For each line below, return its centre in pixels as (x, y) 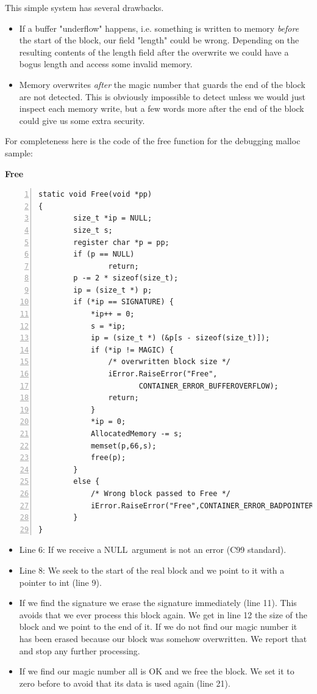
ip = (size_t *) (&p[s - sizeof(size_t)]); (180, 338)
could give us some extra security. (82, 120)
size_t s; (93, 230)
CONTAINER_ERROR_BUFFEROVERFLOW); (208, 386)
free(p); (108, 458)
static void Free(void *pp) (95, 195)
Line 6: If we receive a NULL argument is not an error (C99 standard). (153, 550)
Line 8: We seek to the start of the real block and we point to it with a (152, 570)
